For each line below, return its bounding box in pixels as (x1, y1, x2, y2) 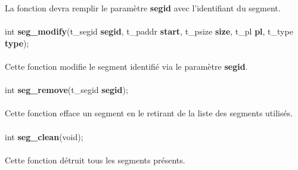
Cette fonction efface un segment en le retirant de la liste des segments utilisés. (5, 107, 293, 119)
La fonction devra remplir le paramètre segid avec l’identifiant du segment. (5, 2, 281, 14)
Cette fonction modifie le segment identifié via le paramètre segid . (5, 60, 248, 72)
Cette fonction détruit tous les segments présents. (5, 153, 185, 166)
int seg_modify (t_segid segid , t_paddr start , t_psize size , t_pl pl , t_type (5, 25, 293, 38)
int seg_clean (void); (5, 130, 83, 143)
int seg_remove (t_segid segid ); (5, 84, 128, 96)
